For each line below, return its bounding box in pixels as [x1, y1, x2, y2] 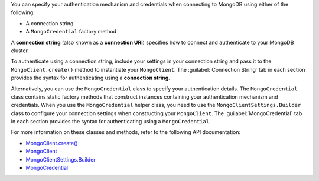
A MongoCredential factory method [25, 28, 117, 35]
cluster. [11, 47, 30, 54]
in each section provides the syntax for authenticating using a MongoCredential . [11, 118, 211, 125]
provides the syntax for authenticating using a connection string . [11, 74, 171, 82]
